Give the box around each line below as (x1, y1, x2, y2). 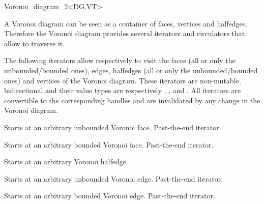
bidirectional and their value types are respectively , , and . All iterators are (4, 85, 241, 96)
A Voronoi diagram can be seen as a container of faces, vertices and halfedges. (4, 18, 248, 28)
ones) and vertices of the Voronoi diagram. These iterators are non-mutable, (4, 75, 241, 85)
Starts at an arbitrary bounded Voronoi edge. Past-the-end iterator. (4, 190, 215, 201)
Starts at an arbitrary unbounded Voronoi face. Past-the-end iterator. (4, 122, 221, 132)
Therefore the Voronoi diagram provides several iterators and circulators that (4, 28, 245, 39)
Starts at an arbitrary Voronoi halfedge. (4, 156, 128, 167)
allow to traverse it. (4, 38, 65, 48)
